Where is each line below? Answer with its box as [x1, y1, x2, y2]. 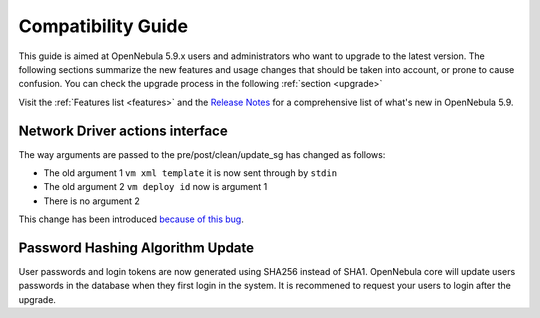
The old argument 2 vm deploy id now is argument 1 [43, 181, 268, 193]
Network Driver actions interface [18, 122, 229, 139]
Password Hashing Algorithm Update [18, 240, 255, 256]
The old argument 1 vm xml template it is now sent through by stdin [43, 167, 338, 179]
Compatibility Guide [18, 15, 189, 37]
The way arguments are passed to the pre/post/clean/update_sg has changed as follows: [18, 148, 386, 160]
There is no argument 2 [43, 195, 140, 207]
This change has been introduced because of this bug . [18, 213, 244, 225]
